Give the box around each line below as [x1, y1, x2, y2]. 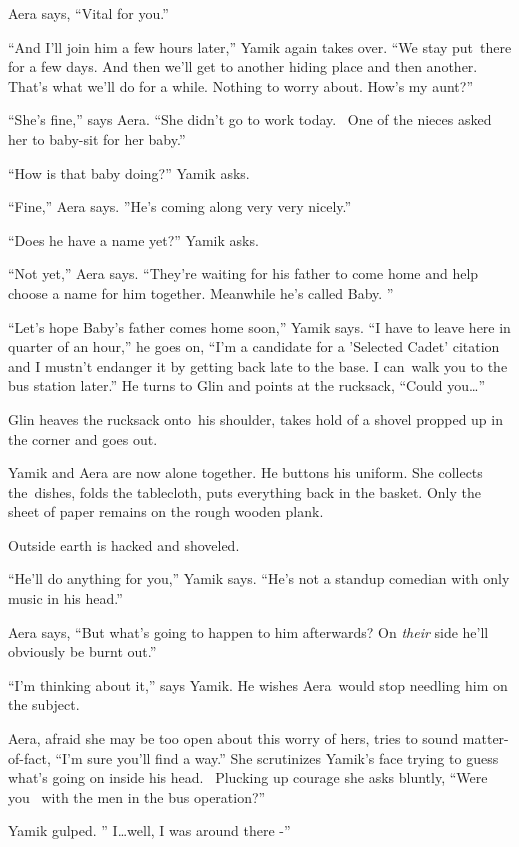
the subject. [8, 694, 80, 715]
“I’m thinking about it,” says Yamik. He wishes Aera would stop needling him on [8, 674, 508, 695]
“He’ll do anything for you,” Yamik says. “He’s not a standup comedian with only [8, 568, 510, 589]
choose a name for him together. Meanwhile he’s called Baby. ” [8, 282, 394, 303]
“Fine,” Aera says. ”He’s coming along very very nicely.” [8, 196, 352, 217]
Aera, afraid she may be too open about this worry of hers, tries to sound [8, 728, 459, 749]
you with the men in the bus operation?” [8, 786, 266, 807]
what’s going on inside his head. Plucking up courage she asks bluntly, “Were [8, 767, 488, 788]
